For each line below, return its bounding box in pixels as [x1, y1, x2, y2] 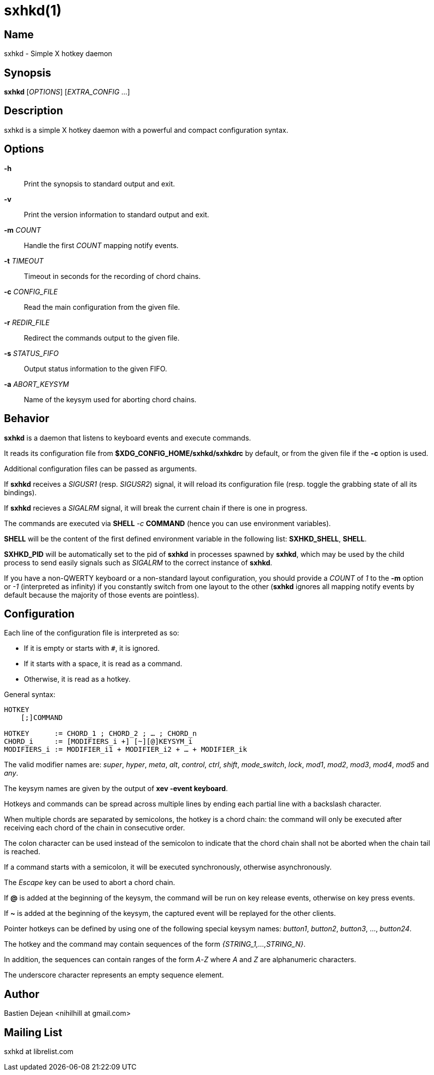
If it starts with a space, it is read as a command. [24, 659, 182, 668]
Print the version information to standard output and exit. [24, 210, 209, 219]
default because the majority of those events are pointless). [4, 590, 199, 599]
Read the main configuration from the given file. [24, 302, 180, 311]
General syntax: [4, 690, 56, 699]
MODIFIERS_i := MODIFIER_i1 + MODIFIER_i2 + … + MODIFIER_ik [4, 745, 247, 754]
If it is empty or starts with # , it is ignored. [24, 644, 160, 653]
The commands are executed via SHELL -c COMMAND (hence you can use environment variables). [4, 519, 331, 528]
